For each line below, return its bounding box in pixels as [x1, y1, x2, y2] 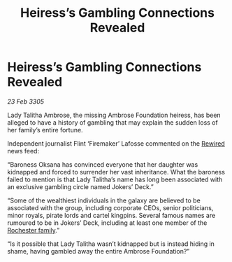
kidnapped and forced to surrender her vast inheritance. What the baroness [7, 167, 226, 176]
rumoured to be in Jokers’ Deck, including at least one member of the [7, 219, 208, 227]
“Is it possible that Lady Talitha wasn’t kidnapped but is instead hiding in [7, 240, 215, 248]
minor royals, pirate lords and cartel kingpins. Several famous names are [7, 211, 216, 219]
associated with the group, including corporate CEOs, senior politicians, [7, 203, 214, 212]
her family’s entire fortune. [7, 125, 83, 134]
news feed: [7, 146, 40, 155]
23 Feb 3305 [7, 97, 44, 106]
